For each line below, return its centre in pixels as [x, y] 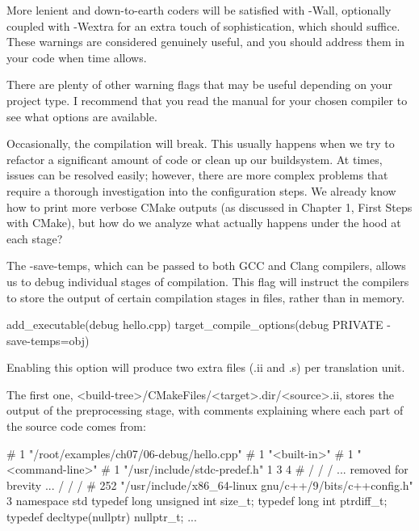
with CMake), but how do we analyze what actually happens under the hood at [204, 223]
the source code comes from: [76, 426]
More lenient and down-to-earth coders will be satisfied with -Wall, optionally [199, 10]
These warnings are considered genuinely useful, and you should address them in [206, 42]
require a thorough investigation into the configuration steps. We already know [201, 190]
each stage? [35, 238]
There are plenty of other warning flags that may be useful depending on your [199, 84]
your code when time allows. [77, 57]
